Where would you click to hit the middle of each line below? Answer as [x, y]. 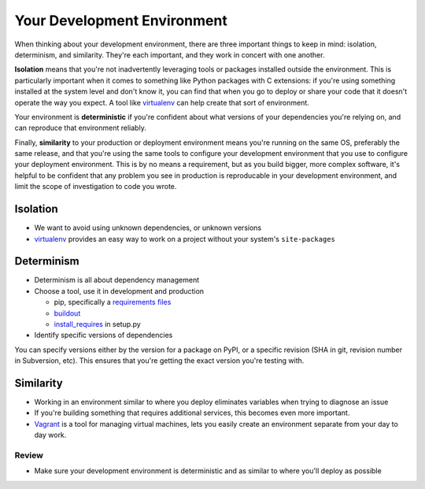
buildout [67, 313]
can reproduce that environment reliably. [81, 128]
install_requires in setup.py [97, 324]
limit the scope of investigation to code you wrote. [96, 187]
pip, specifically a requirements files [113, 302]
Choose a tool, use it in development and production [119, 291]
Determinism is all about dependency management [117, 280]
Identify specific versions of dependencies [103, 335]
